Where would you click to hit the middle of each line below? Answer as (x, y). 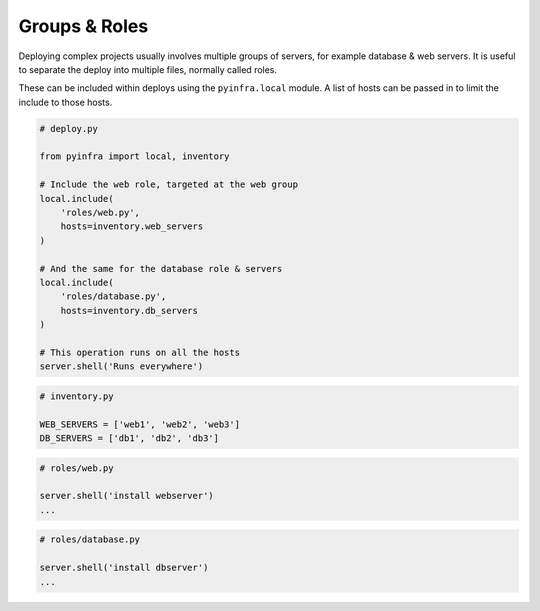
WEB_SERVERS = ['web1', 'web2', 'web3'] (139, 424)
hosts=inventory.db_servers (129, 310)
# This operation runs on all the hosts (139, 352)
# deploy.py (69, 128)
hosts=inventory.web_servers (132, 226)
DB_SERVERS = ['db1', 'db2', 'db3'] (129, 438)
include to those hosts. (65, 102)
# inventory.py (76, 396)
